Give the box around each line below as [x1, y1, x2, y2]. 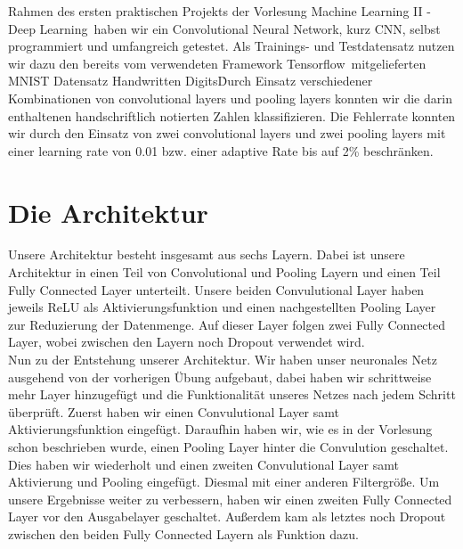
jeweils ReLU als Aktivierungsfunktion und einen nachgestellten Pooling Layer [8, 298, 436, 316]
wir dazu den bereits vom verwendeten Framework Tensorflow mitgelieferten [8, 53, 426, 72]
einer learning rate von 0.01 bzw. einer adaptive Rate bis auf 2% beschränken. [8, 141, 434, 160]
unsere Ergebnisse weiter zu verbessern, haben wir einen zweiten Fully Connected [8, 489, 452, 508]
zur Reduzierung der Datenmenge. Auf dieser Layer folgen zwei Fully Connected [8, 315, 446, 333]
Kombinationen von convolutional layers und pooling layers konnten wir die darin [8, 88, 452, 107]
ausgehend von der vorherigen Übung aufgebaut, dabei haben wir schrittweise [8, 367, 432, 386]
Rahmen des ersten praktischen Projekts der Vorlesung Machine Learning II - [8, 2, 431, 20]
